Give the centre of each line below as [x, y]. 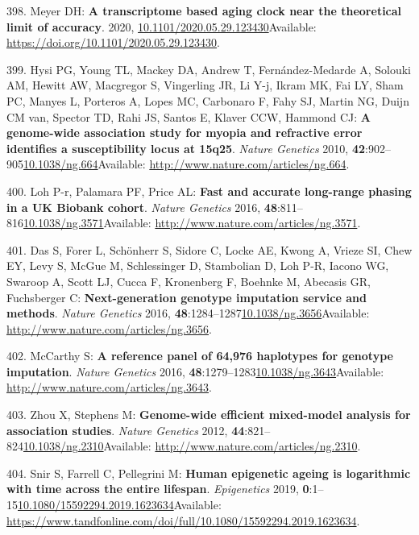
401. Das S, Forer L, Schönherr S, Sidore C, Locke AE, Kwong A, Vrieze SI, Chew [209, 249]
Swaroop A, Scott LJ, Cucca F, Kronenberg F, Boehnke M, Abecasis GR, [189, 281]
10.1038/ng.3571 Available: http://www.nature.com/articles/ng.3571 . [192, 223]
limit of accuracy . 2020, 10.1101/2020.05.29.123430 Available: [162, 26]
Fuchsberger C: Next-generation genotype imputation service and [187, 297]
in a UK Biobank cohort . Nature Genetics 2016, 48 [142, 207]
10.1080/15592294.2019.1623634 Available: [120, 505]
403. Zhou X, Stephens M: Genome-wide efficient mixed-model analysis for [209, 415]
